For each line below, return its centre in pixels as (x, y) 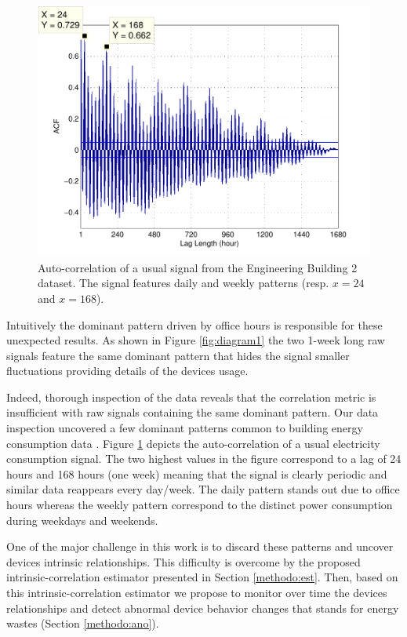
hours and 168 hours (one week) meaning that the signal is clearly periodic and (197, 473)
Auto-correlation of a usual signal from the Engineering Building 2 (198, 267)
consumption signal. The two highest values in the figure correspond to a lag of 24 (204, 459)
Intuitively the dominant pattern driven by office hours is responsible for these (194, 324)
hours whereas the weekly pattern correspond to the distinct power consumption (200, 505)
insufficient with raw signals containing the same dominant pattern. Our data (193, 412)
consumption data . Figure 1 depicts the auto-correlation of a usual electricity (193, 443)
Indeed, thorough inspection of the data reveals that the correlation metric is (191, 397)
